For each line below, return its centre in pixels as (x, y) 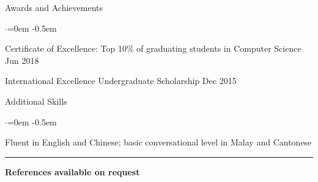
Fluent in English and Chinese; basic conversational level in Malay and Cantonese (158, 142)
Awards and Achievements (54, 7)
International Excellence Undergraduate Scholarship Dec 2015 (121, 81)
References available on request (72, 171)
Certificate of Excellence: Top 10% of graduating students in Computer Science (153, 48)
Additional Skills (36, 101)
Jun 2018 (22, 60)
